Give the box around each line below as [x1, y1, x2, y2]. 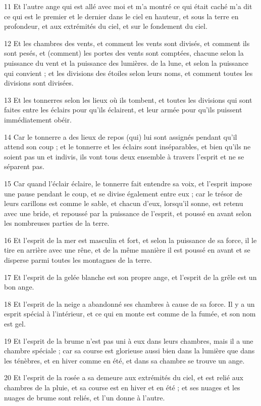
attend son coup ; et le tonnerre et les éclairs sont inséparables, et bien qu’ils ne [4, 141, 251, 152]
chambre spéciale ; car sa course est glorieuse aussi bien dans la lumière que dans [4, 345, 255, 356]
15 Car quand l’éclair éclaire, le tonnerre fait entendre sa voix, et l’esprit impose [4, 178, 252, 188]
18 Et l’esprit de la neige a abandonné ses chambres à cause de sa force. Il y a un [4, 298, 255, 309]
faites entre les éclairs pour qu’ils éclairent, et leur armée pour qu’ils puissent [4, 104, 242, 115]
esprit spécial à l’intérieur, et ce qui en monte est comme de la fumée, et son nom [4, 308, 256, 319]
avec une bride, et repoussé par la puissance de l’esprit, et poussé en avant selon [4, 208, 251, 218]
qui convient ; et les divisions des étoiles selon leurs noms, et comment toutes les [4, 67, 253, 78]
